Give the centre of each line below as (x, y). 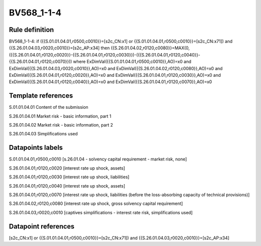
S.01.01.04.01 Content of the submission (49, 107)
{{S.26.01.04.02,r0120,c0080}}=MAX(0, (150, 48)
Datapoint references (42, 226)
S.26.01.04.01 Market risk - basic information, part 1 (60, 116)
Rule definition (31, 30)
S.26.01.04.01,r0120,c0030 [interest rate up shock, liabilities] (69, 177)
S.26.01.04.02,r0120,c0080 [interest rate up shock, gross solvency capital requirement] (96, 203)
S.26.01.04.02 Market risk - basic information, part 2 (61, 125)
